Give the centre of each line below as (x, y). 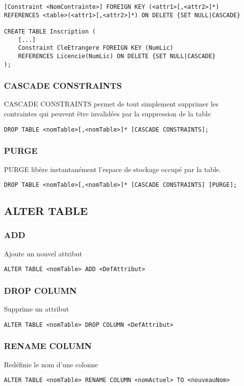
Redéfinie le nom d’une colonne (51, 364)
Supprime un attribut (36, 309)
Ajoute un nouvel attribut (43, 253)
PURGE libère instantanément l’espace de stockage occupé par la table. (113, 169)
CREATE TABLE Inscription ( (50, 31)
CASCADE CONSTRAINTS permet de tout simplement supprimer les (111, 104)
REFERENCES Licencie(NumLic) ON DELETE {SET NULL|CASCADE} (117, 56)
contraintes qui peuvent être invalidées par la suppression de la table (107, 114)
